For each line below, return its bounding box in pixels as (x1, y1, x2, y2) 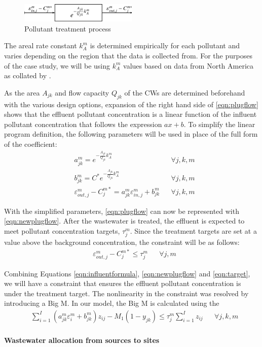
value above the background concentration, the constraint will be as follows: (4, 237, 240, 247)
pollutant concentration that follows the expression (4, 118, 162, 129)
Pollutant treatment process (24, 23, 111, 34)
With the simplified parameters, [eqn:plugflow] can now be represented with (4, 205, 239, 216)
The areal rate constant (4, 40, 77, 51)
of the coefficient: (4, 138, 57, 149)
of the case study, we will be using (4, 60, 110, 71)
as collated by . (4, 70, 51, 81)
